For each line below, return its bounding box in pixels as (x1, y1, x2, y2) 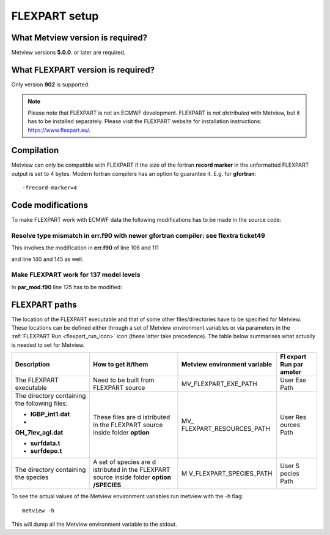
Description (15, 360, 50, 369)
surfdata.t (30, 439, 61, 447)
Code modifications (11, 200, 89, 211)
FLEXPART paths (11, 299, 77, 309)
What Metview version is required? (11, 32, 148, 43)
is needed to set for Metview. (11, 341, 85, 349)
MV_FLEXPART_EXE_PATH (181, 380, 257, 389)
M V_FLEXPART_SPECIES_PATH (181, 469, 273, 478)
